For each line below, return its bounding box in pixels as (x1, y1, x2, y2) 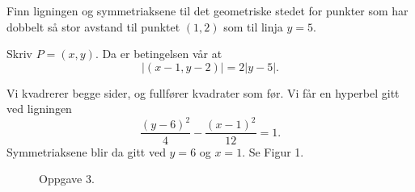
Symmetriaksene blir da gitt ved (6, 143, 166, 160)
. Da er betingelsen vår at (95, 45, 222, 62)
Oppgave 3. (39, 170, 95, 187)
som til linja (223, 18, 283, 35)
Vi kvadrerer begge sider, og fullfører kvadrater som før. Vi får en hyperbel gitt (6, 84, 400, 101)
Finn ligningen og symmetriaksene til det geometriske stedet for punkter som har (6, 2, 409, 19)
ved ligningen (6, 100, 72, 117)
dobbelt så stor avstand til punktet (6, 18, 180, 35)
